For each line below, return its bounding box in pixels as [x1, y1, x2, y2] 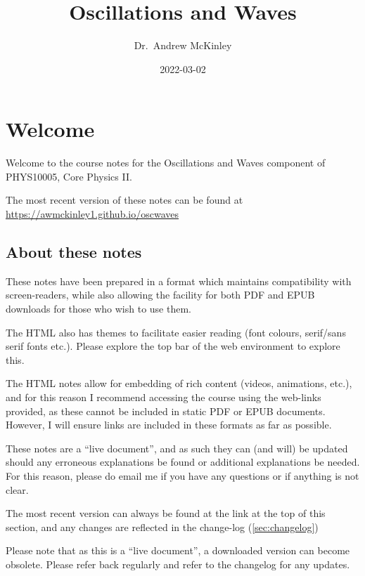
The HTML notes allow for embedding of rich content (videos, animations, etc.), [6, 376, 352, 391]
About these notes [6, 241, 142, 263]
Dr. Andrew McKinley [134, 38, 232, 53]
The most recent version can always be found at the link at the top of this [6, 506, 326, 521]
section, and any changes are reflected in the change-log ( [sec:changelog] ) [6, 519, 319, 534]
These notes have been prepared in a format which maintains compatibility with [6, 273, 352, 288]
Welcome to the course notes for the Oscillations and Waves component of [6, 155, 326, 170]
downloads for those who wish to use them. [6, 301, 191, 316]
